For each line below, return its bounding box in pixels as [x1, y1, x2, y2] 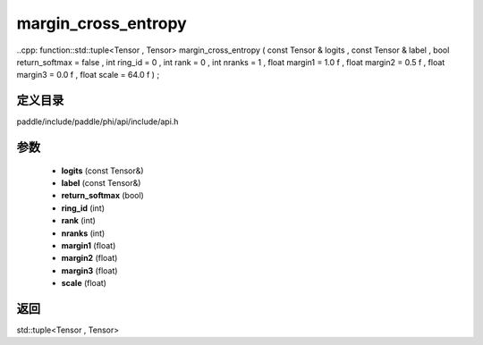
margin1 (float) [61, 240, 116, 250]
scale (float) [61, 278, 107, 289]
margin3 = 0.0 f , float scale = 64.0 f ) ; [16, 70, 160, 80]
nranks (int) [61, 228, 106, 239]
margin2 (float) [61, 253, 118, 264]
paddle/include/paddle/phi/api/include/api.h [16, 116, 179, 127]
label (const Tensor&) [61, 178, 141, 189]
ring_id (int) [61, 202, 106, 214]
